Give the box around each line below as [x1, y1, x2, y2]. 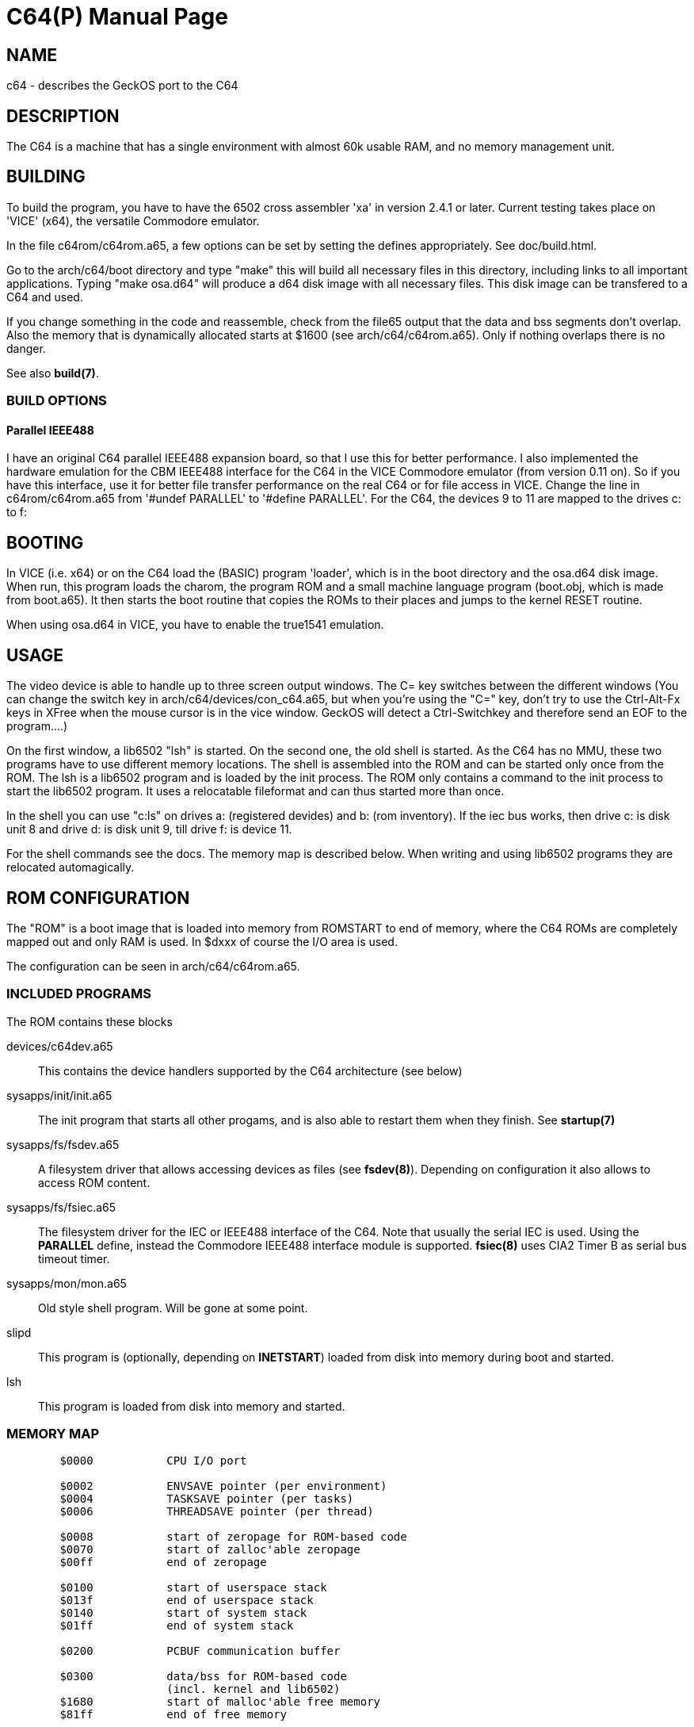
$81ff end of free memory [59, 1708, 288, 1721]
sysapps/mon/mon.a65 [6, 1276, 127, 1290]
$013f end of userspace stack [59, 1594, 314, 1607]
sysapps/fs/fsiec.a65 [6, 1200, 116, 1214]
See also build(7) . [6, 366, 99, 380]
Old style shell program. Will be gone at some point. [38, 1300, 308, 1315]
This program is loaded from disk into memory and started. [38, 1399, 345, 1413]
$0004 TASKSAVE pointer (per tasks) [59, 1492, 354, 1506]
